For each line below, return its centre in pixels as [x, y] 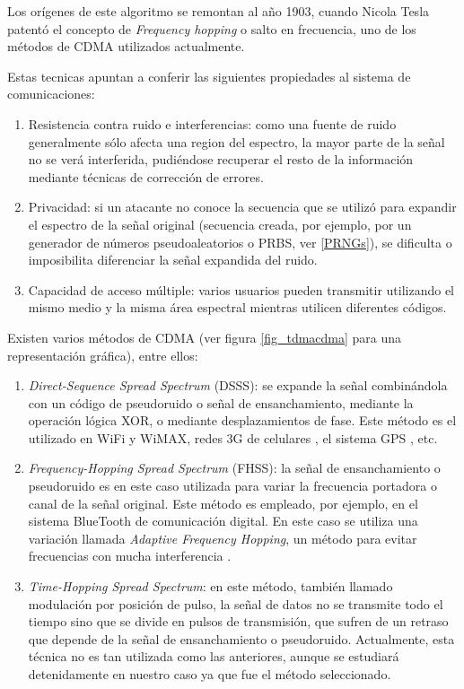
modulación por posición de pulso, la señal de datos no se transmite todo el [236, 603]
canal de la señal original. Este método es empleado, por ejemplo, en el [223, 503]
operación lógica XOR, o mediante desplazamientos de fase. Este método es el [242, 420]
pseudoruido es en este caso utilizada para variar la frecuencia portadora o [232, 486]
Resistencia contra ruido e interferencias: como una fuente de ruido [212, 123]
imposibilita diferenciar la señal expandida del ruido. [173, 260]
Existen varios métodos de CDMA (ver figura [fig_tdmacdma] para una [205, 337]
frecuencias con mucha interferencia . [130, 556]
